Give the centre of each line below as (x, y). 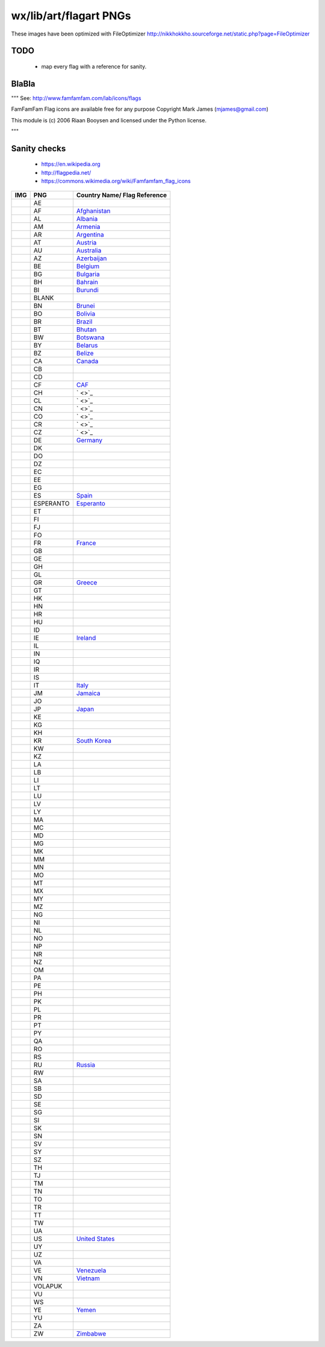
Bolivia (86, 313)
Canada (87, 361)
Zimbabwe (91, 1333)
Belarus (87, 345)
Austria (86, 242)
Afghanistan (93, 211)
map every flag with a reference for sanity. (94, 66)
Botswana (90, 337)
